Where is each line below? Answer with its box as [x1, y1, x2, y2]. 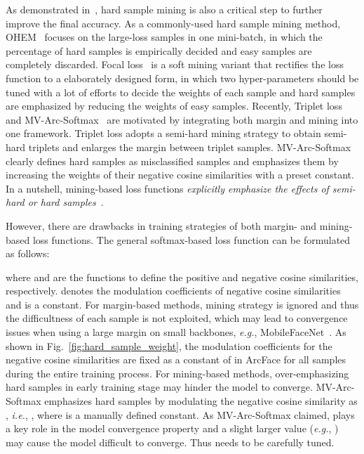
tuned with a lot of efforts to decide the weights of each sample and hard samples [6, 84, 356, 99]
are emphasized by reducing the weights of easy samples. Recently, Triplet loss [6, 98, 342, 113]
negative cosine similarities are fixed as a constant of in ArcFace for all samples [6, 352, 346, 367]
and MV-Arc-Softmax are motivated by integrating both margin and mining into [6, 112, 358, 127]
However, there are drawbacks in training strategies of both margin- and [6, 218, 317, 233]
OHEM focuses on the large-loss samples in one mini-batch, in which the [6, 30, 323, 44]
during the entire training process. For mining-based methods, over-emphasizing [6, 365, 349, 380]
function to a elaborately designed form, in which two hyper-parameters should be [6, 70, 359, 85]
